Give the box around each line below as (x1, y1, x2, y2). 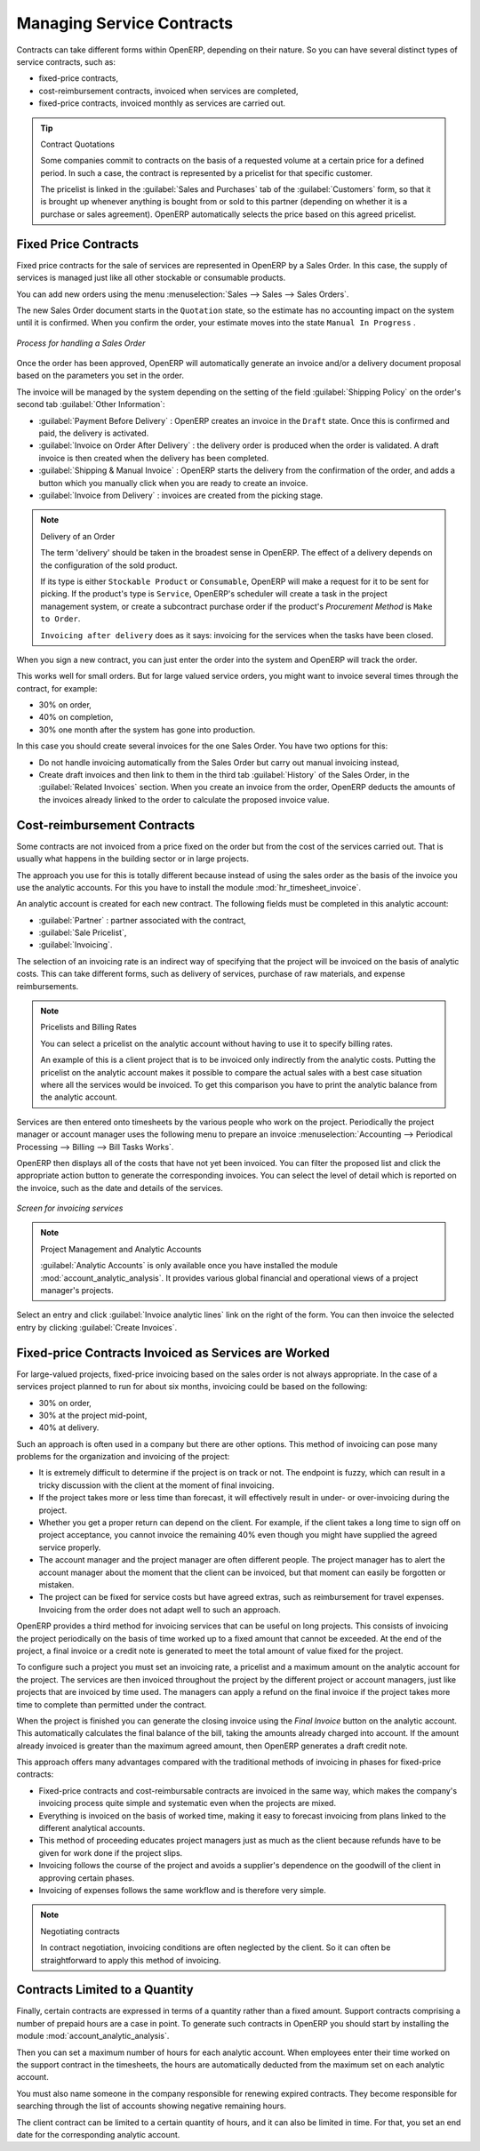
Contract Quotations (40, 139, 116, 149)
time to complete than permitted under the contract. (16, 1699, 207, 1710)
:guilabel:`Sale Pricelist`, (38, 927, 127, 938)
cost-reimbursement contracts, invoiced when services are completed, (38, 85, 299, 96)
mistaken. (38, 1579, 75, 1590)
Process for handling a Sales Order (16, 338, 146, 348)
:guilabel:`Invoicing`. (38, 940, 113, 950)
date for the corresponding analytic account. (16, 2129, 180, 2139)
